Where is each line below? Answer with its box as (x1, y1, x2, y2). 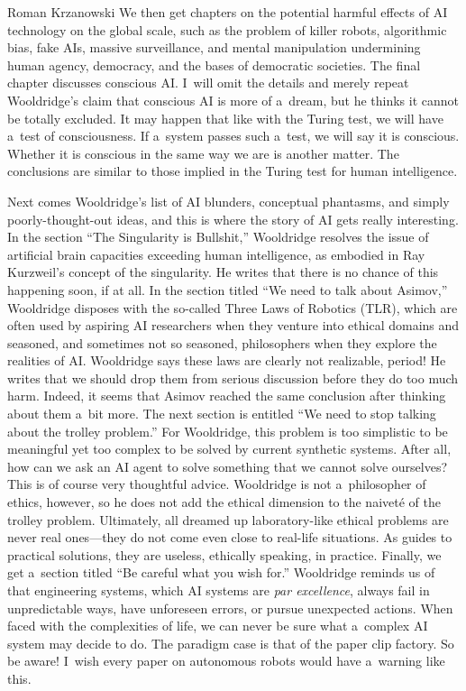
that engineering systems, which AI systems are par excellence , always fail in (7, 581, 430, 599)
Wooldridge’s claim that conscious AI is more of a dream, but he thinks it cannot (7, 90, 460, 109)
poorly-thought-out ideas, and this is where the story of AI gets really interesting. (7, 209, 459, 228)
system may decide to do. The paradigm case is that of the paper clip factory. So (7, 633, 454, 652)
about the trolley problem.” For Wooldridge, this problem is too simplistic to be (7, 421, 448, 440)
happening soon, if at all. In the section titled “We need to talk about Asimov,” (7, 280, 448, 299)
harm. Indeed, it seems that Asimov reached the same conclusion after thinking (7, 386, 446, 405)
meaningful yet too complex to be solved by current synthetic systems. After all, (7, 439, 452, 458)
